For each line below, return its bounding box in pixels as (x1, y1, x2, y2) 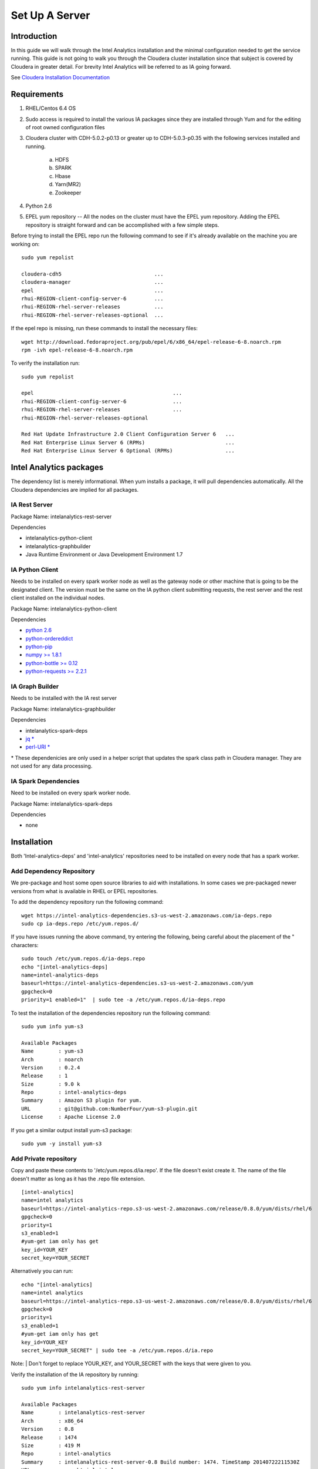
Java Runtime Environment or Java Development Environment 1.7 (25, 551, 183, 558)
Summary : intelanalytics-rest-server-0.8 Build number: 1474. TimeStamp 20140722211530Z (21, 1458, 300, 1465)
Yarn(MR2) (55, 181, 82, 188)
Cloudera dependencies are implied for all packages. (11, 486, 139, 493)
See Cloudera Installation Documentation (11, 74, 110, 81)
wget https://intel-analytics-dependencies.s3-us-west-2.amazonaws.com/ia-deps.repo (21, 912, 272, 919)
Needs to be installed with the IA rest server (11, 695, 117, 702)
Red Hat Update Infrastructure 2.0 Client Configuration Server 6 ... (21, 431, 235, 438)
